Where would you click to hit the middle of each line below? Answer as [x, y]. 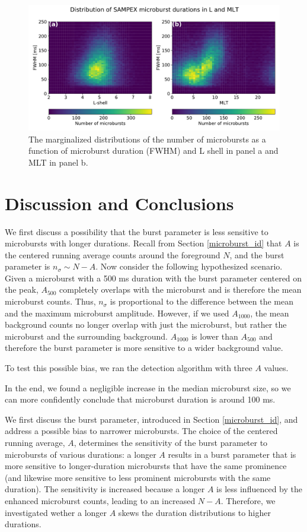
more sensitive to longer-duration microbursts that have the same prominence [146, 466]
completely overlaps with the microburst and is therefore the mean [180, 289]
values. [276, 368]
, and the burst [257, 254]
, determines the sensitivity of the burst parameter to [171, 442]
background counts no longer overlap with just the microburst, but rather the [146, 324]
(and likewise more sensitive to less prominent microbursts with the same [138, 477]
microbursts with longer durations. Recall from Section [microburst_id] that [143, 243]
